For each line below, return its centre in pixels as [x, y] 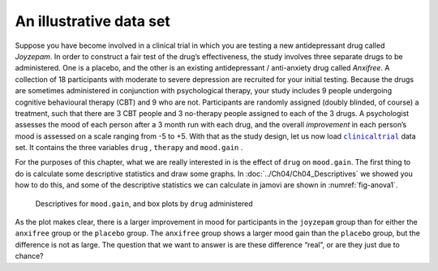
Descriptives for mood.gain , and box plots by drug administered [144, 204]
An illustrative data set [92, 21]
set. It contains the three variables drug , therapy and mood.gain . [129, 148]
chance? [29, 256]
